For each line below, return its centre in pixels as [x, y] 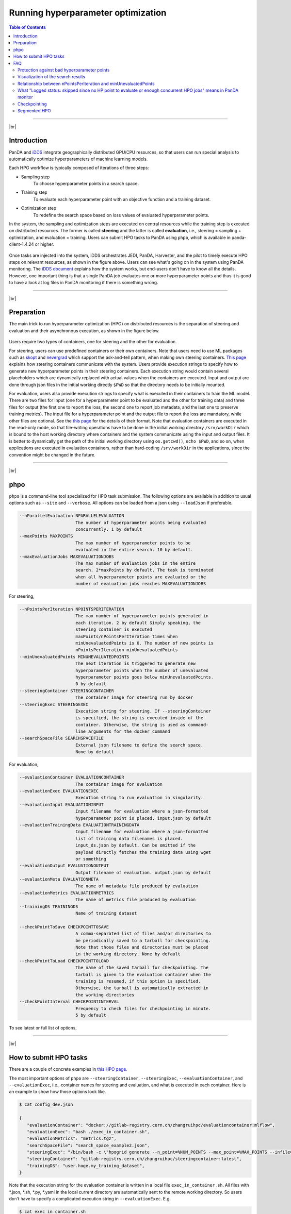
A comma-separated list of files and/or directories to [143, 934]
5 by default [91, 1015]
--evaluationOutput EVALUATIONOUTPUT [64, 866]
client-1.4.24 [21, 244]
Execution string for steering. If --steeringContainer [143, 711]
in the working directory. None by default [128, 954]
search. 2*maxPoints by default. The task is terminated [145, 570]
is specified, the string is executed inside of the [139, 718]
